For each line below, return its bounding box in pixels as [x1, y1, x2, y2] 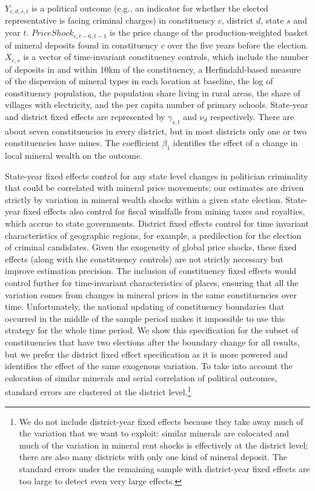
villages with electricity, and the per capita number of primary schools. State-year [5, 98, 308, 111]
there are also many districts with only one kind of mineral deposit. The [19, 450, 288, 463]
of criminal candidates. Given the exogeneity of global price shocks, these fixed [5, 241, 297, 253]
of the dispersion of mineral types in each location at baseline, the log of [5, 75, 273, 87]
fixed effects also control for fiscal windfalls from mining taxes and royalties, [23, 205, 305, 218]
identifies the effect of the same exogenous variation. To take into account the [5, 359, 293, 372]
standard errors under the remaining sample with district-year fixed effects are [19, 463, 310, 475]
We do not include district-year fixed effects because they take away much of [19, 415, 303, 427]
